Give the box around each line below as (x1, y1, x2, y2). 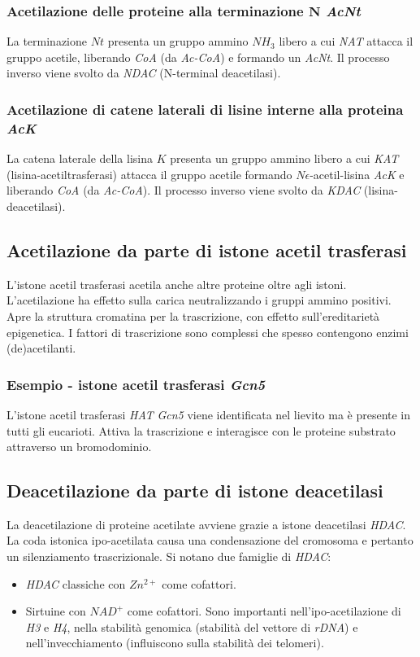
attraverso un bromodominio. (6, 438, 152, 455)
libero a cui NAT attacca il (279, 33, 414, 50)
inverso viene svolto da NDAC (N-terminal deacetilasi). (6, 64, 281, 81)
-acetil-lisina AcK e (310, 165, 405, 182)
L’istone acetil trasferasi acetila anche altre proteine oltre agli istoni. (6, 275, 347, 292)
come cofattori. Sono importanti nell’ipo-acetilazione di (127, 602, 401, 620)
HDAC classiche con (25, 575, 126, 592)
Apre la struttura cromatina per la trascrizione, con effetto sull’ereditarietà (6, 307, 380, 324)
